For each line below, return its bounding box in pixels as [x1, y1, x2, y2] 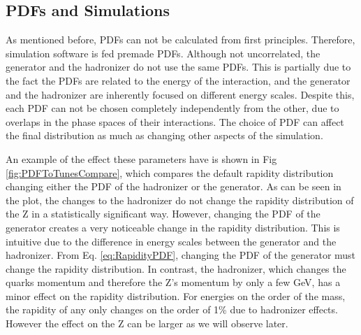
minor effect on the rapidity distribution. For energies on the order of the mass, [6, 288, 346, 303]
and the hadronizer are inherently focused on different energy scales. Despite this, [6, 87, 355, 101]
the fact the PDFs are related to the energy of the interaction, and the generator [6, 73, 351, 87]
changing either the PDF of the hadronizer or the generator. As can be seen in [6, 179, 341, 194]
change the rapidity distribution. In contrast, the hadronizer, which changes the [6, 261, 346, 276]
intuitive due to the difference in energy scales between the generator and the [6, 234, 337, 248]
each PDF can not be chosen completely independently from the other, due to [6, 101, 339, 115]
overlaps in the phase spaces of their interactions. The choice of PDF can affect [6, 114, 344, 129]
